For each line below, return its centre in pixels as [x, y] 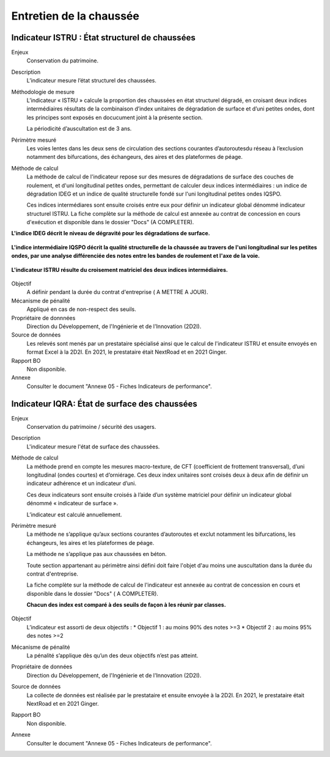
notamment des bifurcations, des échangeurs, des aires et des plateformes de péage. [135, 157]
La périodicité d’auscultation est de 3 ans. [79, 129]
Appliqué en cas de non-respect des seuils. [82, 309]
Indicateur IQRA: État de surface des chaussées [105, 404]
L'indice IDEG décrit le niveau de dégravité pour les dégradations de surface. [111, 233]
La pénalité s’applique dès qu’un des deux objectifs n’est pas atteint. [112, 656]
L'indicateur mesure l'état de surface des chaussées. [93, 447]
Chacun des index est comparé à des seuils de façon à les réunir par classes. [126, 605]
